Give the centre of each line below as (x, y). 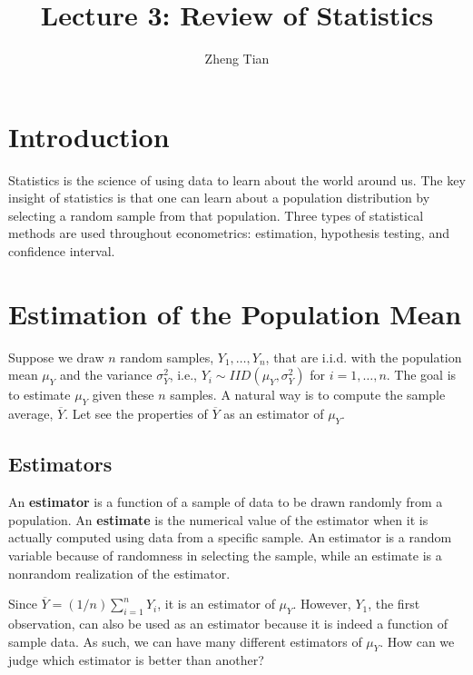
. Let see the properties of (136, 414)
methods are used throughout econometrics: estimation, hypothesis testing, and (229, 233)
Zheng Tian (237, 59)
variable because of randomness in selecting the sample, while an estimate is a (225, 555)
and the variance (106, 375)
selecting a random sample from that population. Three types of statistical (216, 215)
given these (123, 395)
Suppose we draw (56, 357)
